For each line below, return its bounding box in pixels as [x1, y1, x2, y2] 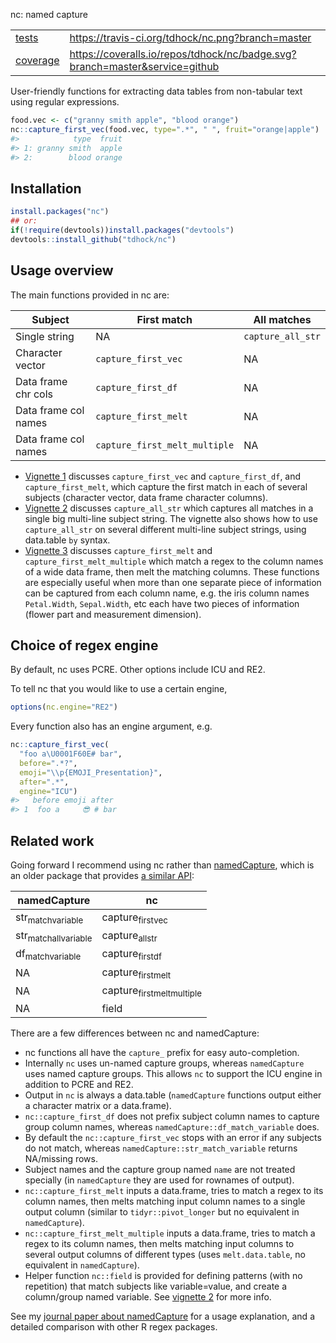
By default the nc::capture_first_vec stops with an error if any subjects [24, 1131, 322, 1143]
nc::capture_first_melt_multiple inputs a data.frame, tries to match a [24, 1227, 316, 1239]
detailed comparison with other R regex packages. [10, 1320, 218, 1333]
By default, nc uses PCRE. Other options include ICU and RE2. [10, 664, 266, 676]
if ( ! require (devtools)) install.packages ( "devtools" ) [10, 225, 235, 235]
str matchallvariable [15, 929, 93, 944]
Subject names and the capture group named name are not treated [24, 1163, 296, 1175]
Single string [15, 329, 75, 343]
